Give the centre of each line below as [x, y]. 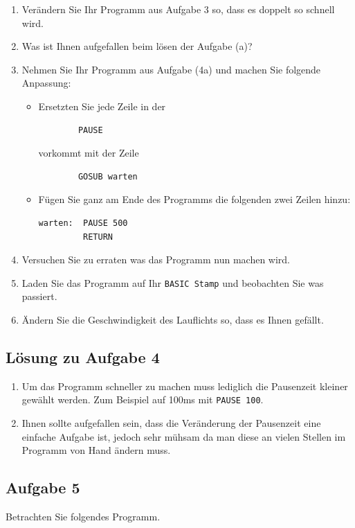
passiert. [39, 296]
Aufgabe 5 [43, 487]
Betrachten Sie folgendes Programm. [83, 516]
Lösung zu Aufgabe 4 [83, 357]
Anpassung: [46, 83]
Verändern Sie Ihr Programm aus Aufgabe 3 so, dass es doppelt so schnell [178, 9]
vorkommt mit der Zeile [89, 153]
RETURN [98, 237]
